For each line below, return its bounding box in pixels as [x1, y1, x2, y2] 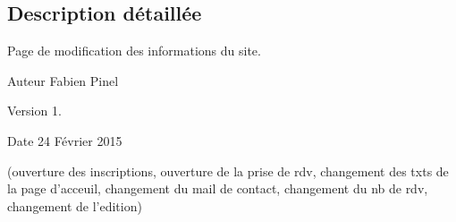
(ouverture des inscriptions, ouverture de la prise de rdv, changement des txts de [7, 161, 449, 180]
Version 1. [7, 101, 62, 120]
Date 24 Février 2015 [7, 131, 122, 149]
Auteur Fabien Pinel [7, 71, 119, 90]
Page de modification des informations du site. [7, 41, 261, 60]
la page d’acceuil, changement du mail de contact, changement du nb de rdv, [7, 179, 428, 198]
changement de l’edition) [7, 196, 142, 215]
